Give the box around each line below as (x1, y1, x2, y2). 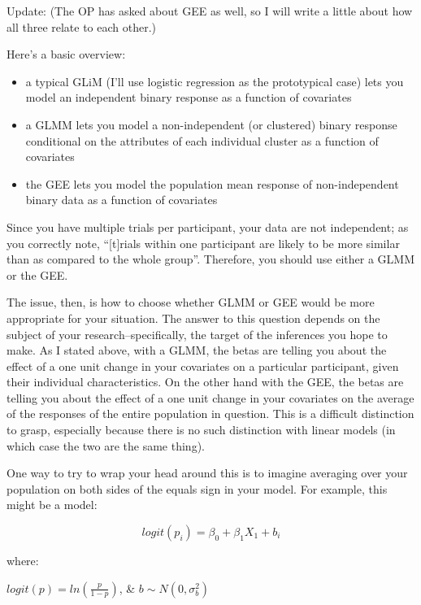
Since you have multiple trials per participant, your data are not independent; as (7, 218, 409, 235)
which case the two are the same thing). (7, 437, 205, 454)
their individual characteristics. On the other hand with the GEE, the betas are (7, 373, 404, 390)
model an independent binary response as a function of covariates (25, 89, 352, 106)
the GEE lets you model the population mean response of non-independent (25, 175, 399, 192)
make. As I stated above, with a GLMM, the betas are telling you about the (7, 342, 387, 359)
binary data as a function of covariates (25, 191, 218, 208)
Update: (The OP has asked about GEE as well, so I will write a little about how (7, 2, 413, 19)
